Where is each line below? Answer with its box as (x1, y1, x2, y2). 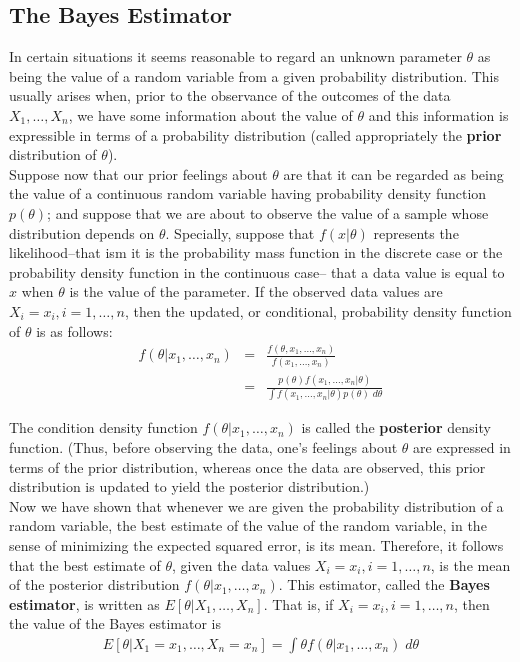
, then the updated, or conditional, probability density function (124, 300, 512, 321)
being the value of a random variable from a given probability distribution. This (9, 65, 500, 86)
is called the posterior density (301, 417, 491, 438)
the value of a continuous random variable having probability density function (9, 183, 487, 204)
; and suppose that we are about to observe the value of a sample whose (47, 202, 489, 223)
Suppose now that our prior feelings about (9, 163, 268, 184)
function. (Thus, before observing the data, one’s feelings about (9, 437, 398, 458)
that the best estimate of (9, 554, 161, 575)
